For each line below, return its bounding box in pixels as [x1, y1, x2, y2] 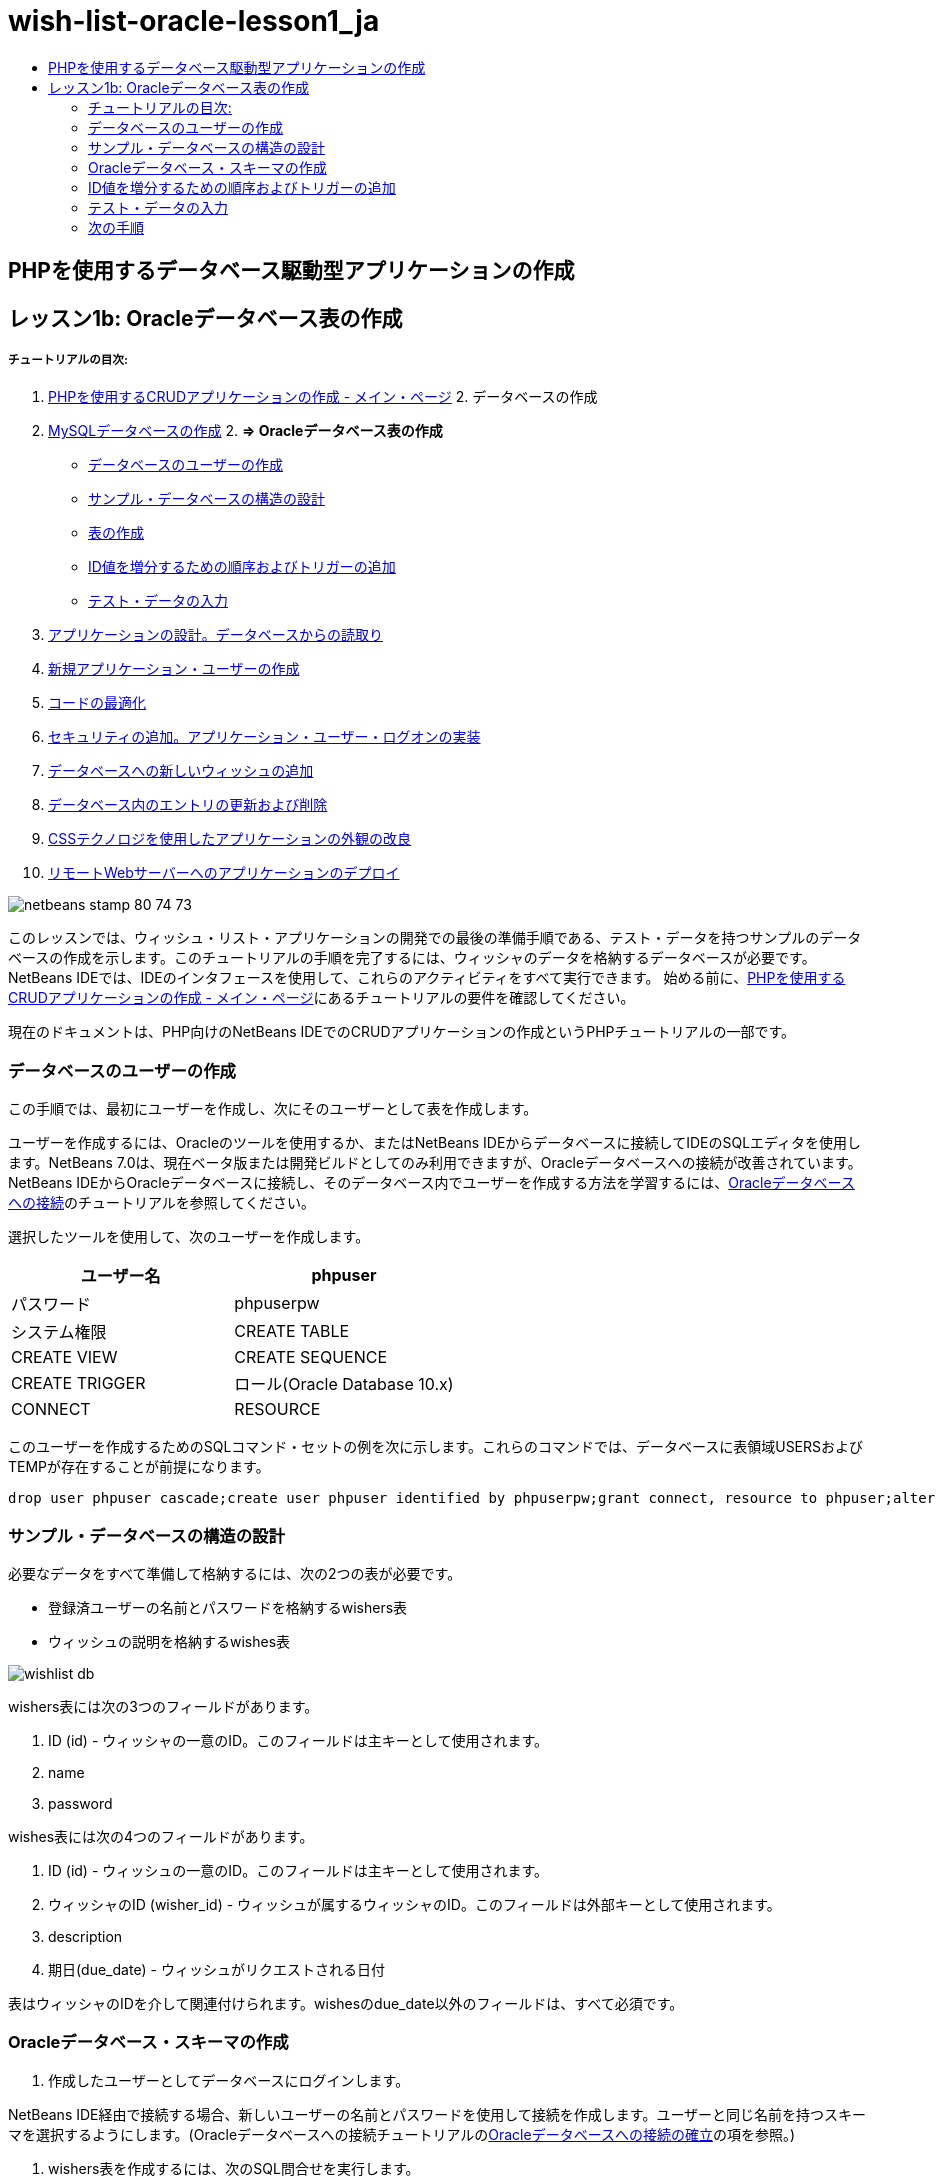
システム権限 [11, 1322, 107, 1343]
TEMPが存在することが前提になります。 [8, 1458, 270, 1476]
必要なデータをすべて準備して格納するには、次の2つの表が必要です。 [8, 1564, 462, 1582]
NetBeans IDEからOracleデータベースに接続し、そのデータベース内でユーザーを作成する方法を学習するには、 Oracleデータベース [8, 1174, 855, 1192]
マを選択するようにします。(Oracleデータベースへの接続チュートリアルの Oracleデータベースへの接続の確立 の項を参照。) [8, 2125, 796, 2143]
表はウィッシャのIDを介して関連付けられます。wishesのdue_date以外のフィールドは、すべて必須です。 [8, 1994, 684, 2012]
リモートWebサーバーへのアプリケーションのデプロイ [48, 864, 400, 882]
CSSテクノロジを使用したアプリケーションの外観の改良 [48, 830, 412, 848]
